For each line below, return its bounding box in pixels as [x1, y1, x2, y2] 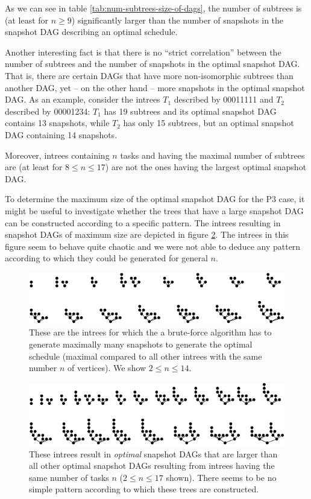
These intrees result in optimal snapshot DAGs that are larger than [29, 447, 278, 460]
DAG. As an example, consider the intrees [5, 93, 160, 106]
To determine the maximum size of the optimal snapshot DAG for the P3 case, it [5, 192, 305, 205]
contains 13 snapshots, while [5, 116, 110, 129]
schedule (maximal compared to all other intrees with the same [29, 349, 262, 362]
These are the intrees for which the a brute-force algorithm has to [29, 326, 272, 338]
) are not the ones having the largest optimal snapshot [105, 161, 307, 173]
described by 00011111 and [174, 93, 274, 106]
